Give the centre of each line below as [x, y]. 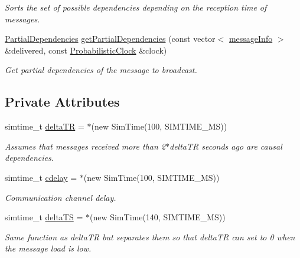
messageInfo [251, 39]
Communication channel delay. [61, 197]
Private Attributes [62, 102]
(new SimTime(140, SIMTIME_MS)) [157, 217]
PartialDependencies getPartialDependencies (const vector [110, 39]
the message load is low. [48, 248]
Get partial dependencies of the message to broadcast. [101, 70]
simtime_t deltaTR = [45, 126]
